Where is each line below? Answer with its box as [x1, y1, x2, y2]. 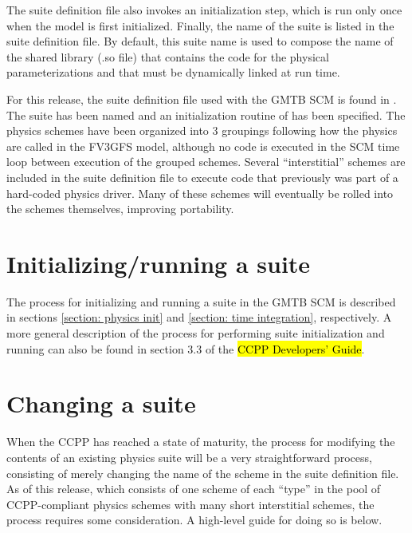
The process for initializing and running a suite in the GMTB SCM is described [6, 293, 396, 310]
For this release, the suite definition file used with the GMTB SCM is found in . [6, 90, 397, 107]
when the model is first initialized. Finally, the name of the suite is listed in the [6, 17, 394, 34]
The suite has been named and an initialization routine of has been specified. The [6, 106, 406, 123]
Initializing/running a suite [6, 247, 311, 279]
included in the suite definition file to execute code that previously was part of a [6, 168, 398, 185]
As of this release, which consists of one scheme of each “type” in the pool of [6, 480, 381, 497]
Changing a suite [6, 387, 196, 420]
